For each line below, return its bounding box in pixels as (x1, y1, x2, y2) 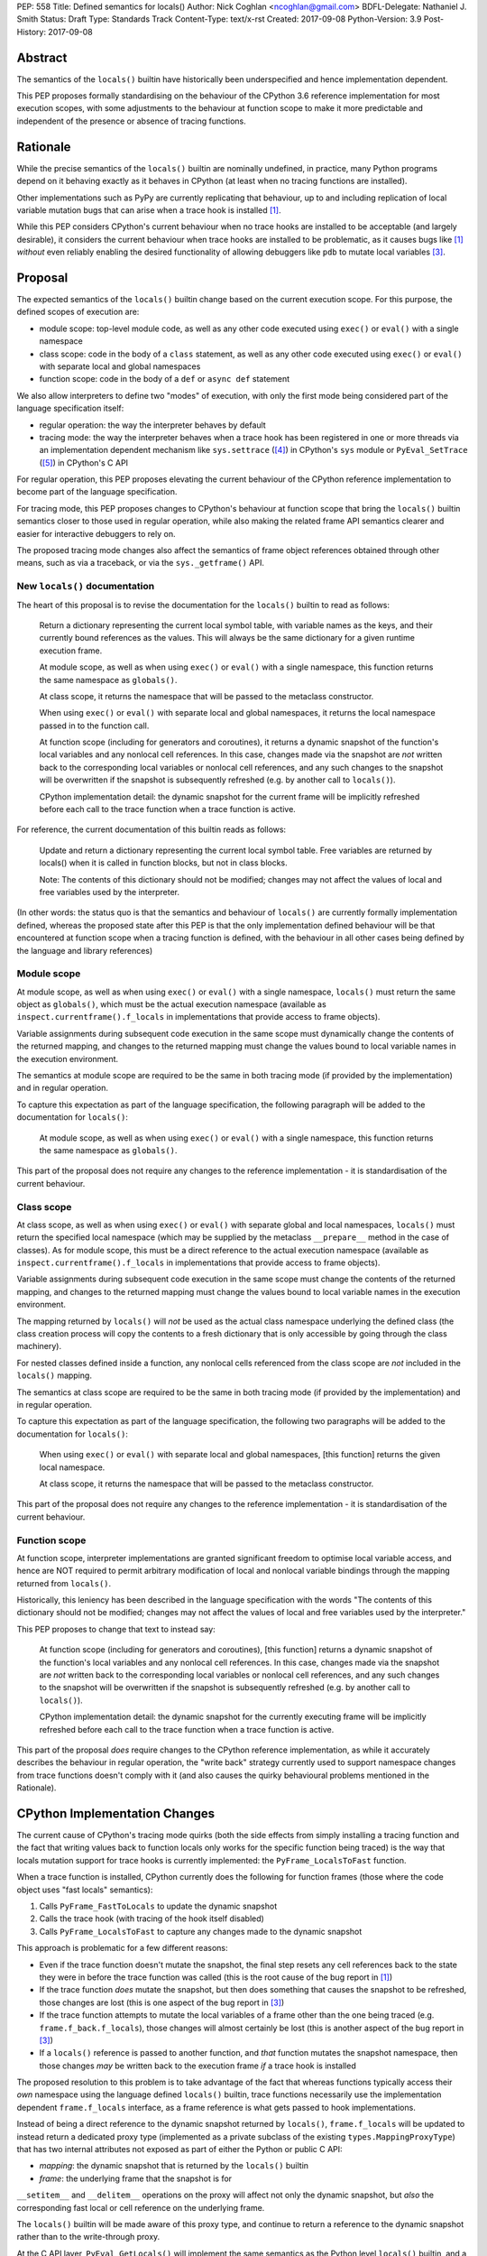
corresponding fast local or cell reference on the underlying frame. (16, 2202, 265, 2213)
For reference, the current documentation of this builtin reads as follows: (16, 824, 287, 835)
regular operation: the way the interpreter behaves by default (39, 420, 266, 430)
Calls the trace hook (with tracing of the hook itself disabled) (39, 1913, 265, 1924)
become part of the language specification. (16, 486, 178, 497)
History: (16, 26, 47, 37)
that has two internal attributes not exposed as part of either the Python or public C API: (16, 2144, 343, 2155)
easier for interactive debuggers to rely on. (16, 528, 176, 539)
